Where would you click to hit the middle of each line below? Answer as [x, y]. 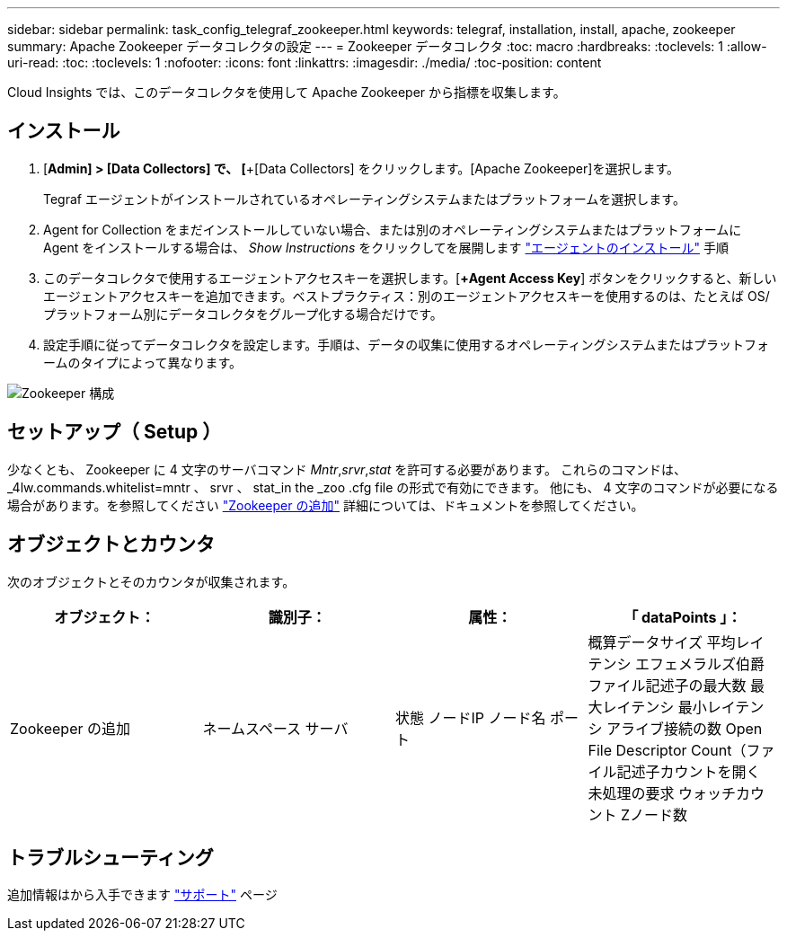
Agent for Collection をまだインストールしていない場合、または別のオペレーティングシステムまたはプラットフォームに [393, 229]
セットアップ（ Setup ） [115, 432]
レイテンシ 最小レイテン [683, 707]
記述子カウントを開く [689, 771]
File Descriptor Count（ [667, 750]
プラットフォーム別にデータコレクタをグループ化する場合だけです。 [243, 314]
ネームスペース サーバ [275, 728]
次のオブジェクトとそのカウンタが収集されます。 [151, 581]
